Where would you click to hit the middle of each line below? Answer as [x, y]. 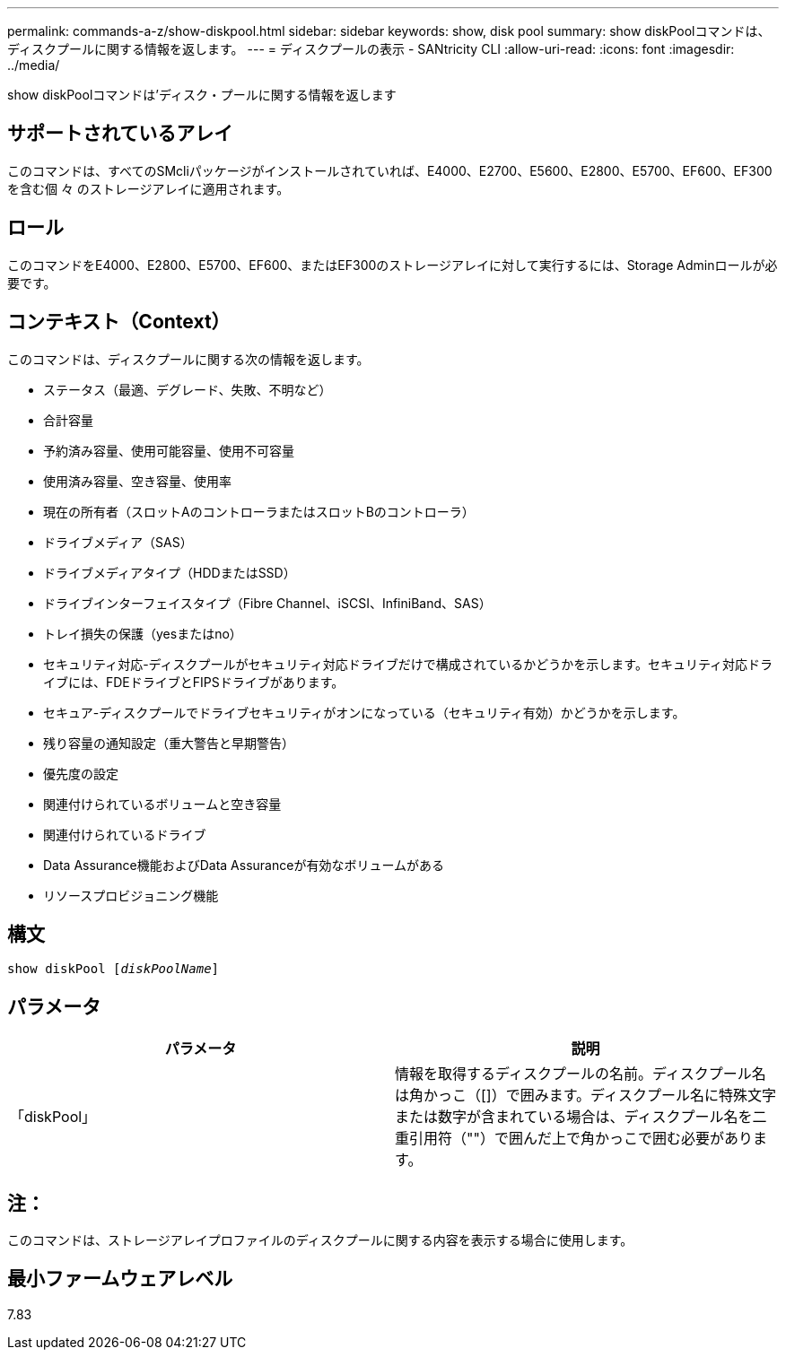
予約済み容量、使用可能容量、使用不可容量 [169, 450]
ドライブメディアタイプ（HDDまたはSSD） [170, 572]
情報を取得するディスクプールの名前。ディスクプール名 [581, 1074]
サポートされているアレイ [120, 134]
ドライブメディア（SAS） [118, 542]
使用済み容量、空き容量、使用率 [137, 481]
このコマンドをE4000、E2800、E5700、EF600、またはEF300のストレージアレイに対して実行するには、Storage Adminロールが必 [393, 265]
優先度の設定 [81, 773]
